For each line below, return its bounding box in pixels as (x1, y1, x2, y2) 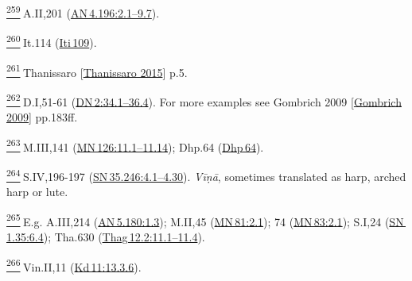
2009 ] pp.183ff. (6, 109, 78, 125)
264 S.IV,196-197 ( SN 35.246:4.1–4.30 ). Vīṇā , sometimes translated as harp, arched (6, 165, 406, 184)
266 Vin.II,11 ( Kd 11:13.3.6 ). (6, 256, 142, 275)
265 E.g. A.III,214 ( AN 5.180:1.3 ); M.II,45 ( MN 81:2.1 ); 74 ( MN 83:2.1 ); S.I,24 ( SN (6, 210, 404, 229)
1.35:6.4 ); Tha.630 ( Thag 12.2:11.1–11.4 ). (6, 228, 205, 244)
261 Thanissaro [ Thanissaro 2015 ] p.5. (6, 61, 188, 80)
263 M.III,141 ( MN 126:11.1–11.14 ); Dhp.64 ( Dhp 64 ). (6, 136, 264, 155)
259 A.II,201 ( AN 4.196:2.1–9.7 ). (6, 2, 160, 21)
